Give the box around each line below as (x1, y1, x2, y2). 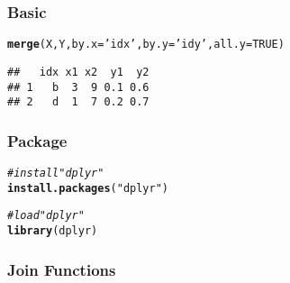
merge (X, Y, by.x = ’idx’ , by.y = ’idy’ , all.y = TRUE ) (7, 38, 285, 51)
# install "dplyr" (7, 167, 104, 180)
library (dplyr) (7, 224, 98, 238)
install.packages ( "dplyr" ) (7, 181, 169, 195)
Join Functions (7, 258, 116, 280)
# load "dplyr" (7, 209, 85, 223)
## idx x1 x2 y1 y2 (7, 65, 150, 78)
